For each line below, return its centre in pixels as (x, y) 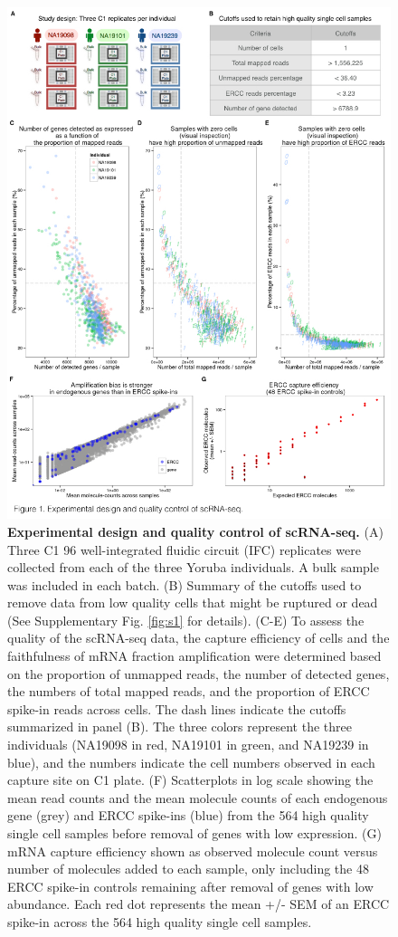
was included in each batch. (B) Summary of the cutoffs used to (185, 584)
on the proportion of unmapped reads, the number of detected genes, (199, 673)
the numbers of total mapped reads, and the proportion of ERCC (189, 691)
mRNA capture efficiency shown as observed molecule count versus (193, 851)
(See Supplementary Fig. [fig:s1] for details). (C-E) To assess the (186, 620)
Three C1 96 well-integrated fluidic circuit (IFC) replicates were (184, 549)
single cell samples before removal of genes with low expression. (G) (195, 833)
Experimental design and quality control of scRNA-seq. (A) (195, 531)
